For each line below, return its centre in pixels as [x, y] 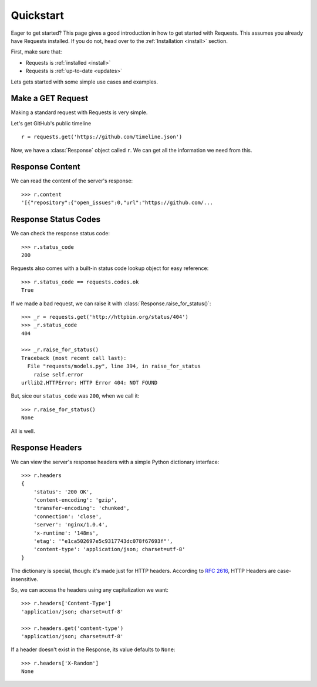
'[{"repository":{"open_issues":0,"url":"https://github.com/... [117, 203]
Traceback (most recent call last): [74, 358]
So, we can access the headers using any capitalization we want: [90, 590]
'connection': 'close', [68, 516]
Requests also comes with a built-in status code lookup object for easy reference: [110, 268]
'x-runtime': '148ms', [66, 533]
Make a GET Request [49, 99]
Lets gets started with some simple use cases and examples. [85, 82]
